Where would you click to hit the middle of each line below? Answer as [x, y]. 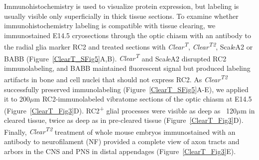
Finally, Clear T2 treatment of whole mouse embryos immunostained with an [120, 131]
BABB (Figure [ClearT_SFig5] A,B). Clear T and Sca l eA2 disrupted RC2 [115, 57]
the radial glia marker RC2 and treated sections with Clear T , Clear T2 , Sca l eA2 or [129, 46]
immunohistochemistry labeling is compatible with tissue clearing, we [110, 26]
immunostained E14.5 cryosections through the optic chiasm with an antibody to [128, 35]
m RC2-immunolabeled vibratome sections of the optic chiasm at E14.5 [143, 99]
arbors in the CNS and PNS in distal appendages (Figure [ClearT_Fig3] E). [120, 151]
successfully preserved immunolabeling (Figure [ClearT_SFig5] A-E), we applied [126, 89]
